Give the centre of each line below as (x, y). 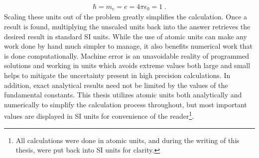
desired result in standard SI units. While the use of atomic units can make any (126, 36)
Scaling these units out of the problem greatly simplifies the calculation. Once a (126, 17)
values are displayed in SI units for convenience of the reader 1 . (99, 115)
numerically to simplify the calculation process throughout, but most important (126, 104)
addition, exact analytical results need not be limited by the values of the (116, 85)
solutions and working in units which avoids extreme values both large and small (127, 65)
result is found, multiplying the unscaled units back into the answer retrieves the (127, 27)
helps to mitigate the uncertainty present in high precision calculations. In (117, 75)
